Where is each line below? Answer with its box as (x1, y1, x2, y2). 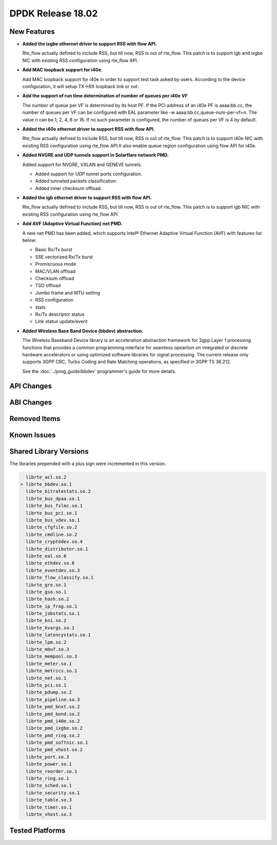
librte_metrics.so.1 (26, 668, 77, 674)
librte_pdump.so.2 (26, 690, 72, 695)
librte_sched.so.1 (26, 782, 72, 789)
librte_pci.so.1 (26, 682, 67, 688)
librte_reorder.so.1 (26, 768, 77, 774)
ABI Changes (9, 398, 52, 407)
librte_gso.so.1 (26, 589, 67, 595)
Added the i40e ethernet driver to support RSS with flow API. (22, 126, 155, 132)
